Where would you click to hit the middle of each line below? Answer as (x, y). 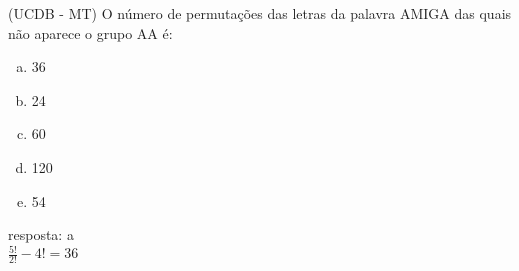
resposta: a (41, 234)
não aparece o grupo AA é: (90, 32)
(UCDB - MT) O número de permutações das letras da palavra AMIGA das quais (260, 13)
